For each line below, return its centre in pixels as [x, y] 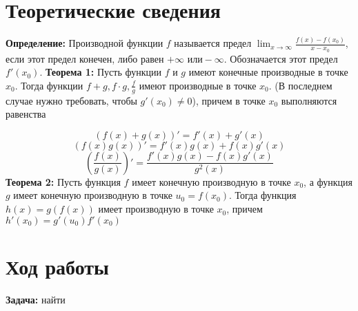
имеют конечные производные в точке [268, 72]
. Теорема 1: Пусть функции [100, 72]
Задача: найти [36, 299]
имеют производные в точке [198, 85]
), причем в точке [229, 100]
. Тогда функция [263, 195]
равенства [26, 114]
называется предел [213, 43]
